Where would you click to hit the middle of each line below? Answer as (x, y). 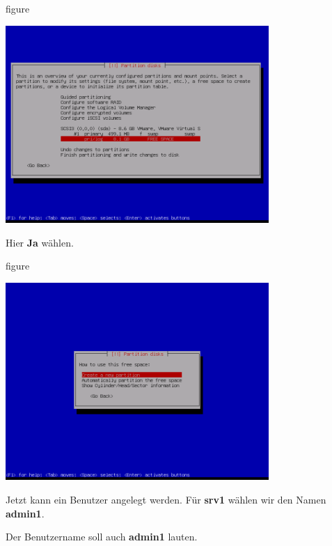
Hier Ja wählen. (40, 242)
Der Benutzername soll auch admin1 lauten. (102, 537)
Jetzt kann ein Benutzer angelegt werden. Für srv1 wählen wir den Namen (166, 499)
